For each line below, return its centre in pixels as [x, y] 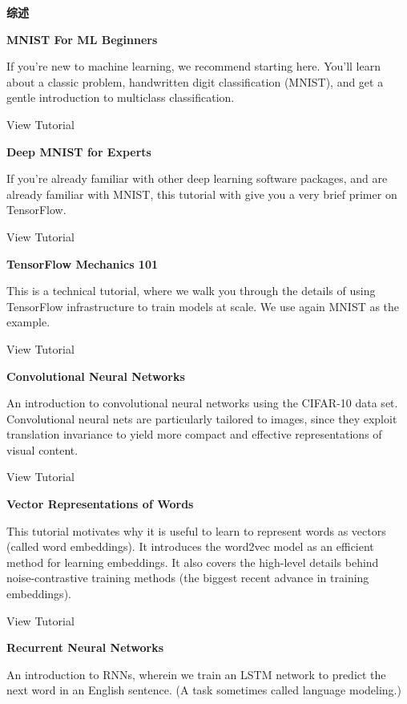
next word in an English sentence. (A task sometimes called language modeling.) [204, 690]
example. [28, 322]
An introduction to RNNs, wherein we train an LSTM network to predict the [196, 674]
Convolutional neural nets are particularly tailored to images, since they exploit [202, 418]
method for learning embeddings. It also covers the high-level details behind [193, 562]
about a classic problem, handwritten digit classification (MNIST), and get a [195, 81]
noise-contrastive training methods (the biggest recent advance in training [188, 578]
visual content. [42, 449]
